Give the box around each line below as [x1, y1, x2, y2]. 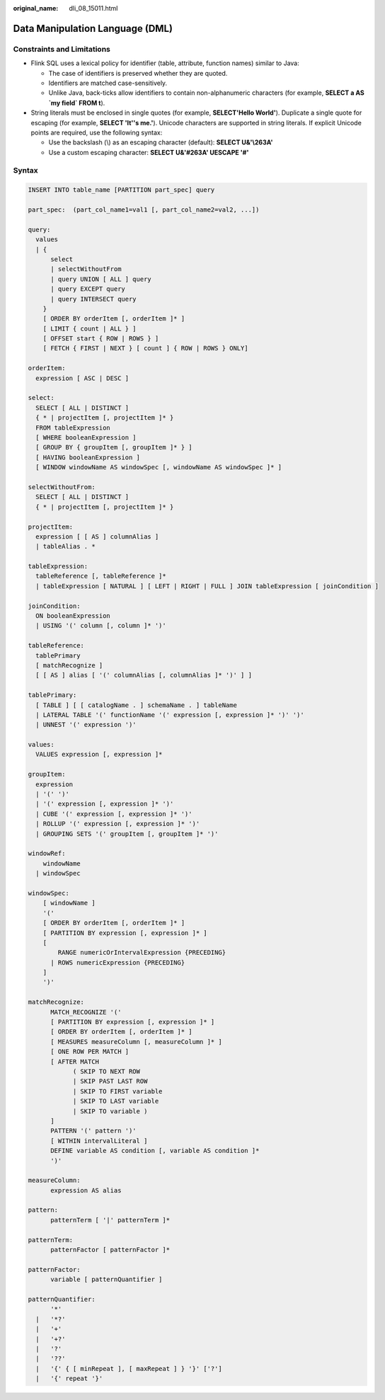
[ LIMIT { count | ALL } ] [42, 324, 137, 333]
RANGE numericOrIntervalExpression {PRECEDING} [57, 948, 226, 957]
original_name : [13, 4, 59, 12]
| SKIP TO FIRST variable [72, 1087, 163, 1095]
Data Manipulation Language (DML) [13, 22, 173, 35]
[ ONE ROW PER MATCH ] [50, 1048, 130, 1056]
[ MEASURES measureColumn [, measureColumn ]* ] [50, 1038, 222, 1045]
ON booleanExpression [35, 612, 111, 620]
